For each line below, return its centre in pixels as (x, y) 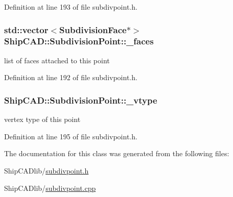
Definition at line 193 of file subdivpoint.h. (71, 7)
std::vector (26, 29)
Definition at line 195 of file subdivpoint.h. (71, 136)
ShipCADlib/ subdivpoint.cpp (50, 188)
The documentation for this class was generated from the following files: (117, 153)
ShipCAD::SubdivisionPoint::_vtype (81, 100)
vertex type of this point (42, 119)
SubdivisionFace (93, 29)
